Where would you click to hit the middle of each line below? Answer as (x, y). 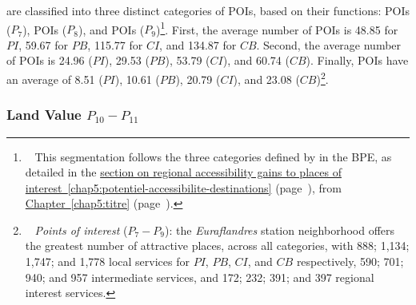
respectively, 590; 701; (350, 261)
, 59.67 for (44, 44)
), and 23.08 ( (266, 79)
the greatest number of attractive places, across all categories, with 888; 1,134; (217, 246)
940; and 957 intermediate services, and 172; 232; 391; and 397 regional (200, 277)
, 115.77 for (115, 44)
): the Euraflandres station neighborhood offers (280, 230)
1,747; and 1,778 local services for (107, 261)
